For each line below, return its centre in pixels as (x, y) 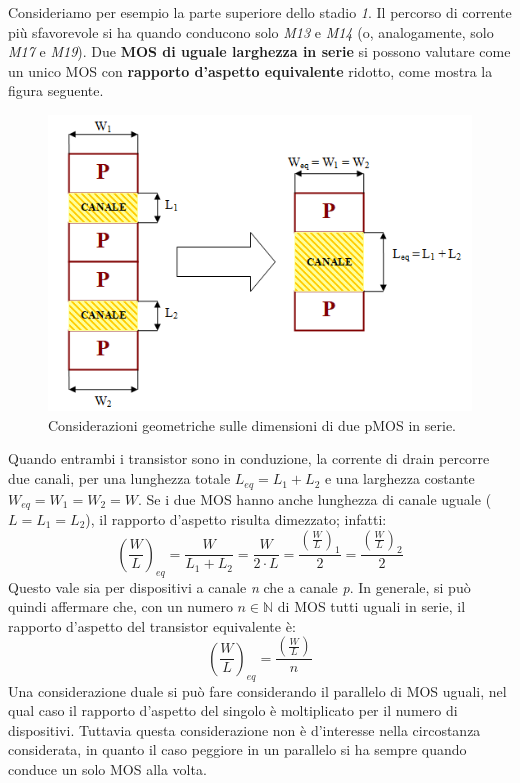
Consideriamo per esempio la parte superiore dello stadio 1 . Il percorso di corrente (260, 12)
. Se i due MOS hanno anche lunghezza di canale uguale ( (314, 498)
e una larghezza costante (399, 478)
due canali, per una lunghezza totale (119, 478)
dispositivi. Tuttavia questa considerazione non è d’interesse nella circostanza (244, 729)
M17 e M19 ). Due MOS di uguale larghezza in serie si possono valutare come (259, 51)
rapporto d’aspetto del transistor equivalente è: (152, 625)
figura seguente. (56, 90)
